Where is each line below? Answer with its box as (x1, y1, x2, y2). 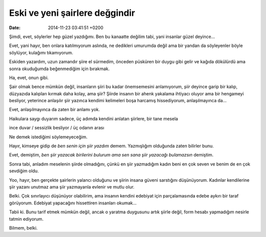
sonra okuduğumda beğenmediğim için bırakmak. (9, 66, 110, 72)
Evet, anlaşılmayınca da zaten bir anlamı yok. (9, 107, 100, 113)
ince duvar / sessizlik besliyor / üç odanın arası (9, 125, 104, 131)
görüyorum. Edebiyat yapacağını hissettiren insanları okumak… (9, 200, 137, 206)
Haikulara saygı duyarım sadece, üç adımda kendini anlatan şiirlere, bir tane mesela (9, 116, 178, 121)
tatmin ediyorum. (9, 216, 44, 222)
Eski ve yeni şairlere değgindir (9, 7, 135, 18)
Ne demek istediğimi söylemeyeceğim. (9, 134, 88, 140)
